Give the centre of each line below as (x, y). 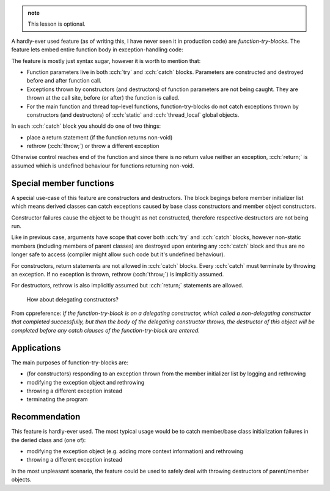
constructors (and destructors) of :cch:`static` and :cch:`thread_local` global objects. (133, 115)
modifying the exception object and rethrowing (86, 382)
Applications (36, 348)
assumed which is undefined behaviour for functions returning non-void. (103, 166)
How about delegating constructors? (72, 299)
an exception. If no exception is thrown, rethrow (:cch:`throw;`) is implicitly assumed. (118, 274)
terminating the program (57, 399)
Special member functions (63, 183)
